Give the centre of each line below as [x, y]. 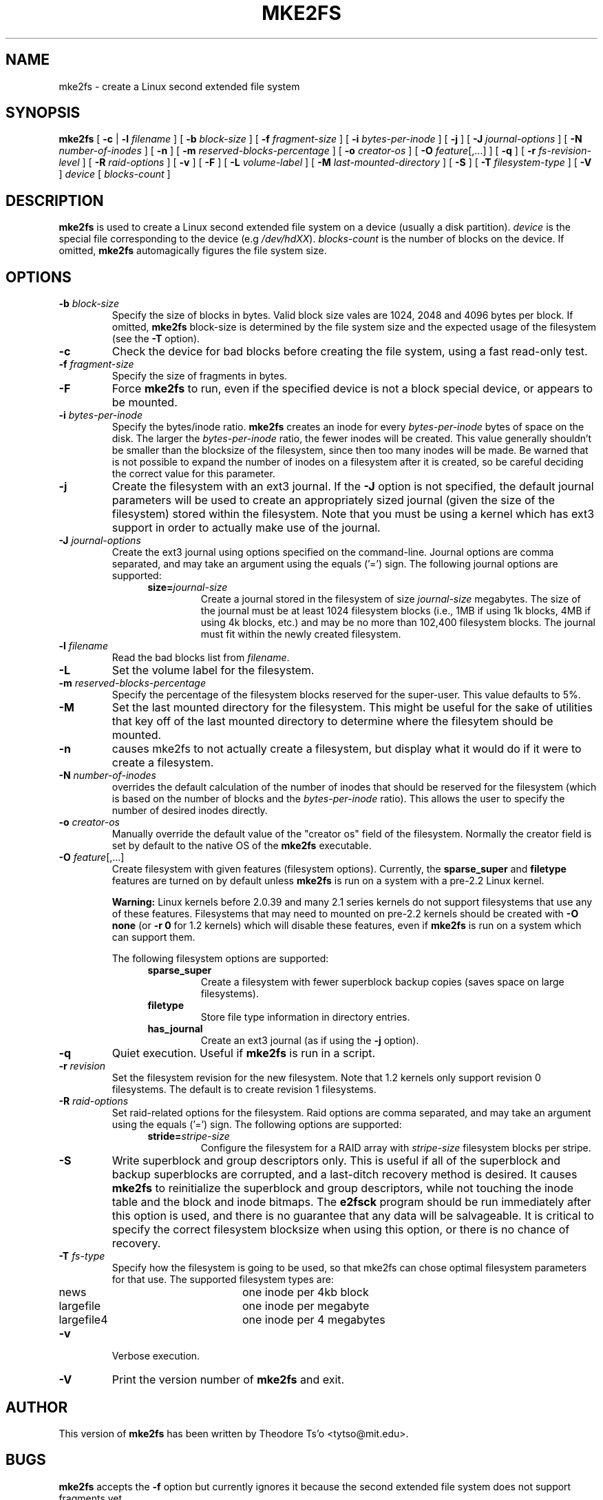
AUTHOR [37, 1407]
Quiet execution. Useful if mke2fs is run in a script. [244, 1053]
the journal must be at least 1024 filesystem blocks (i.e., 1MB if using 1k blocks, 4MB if [396, 611]
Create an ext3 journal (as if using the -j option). [310, 1041]
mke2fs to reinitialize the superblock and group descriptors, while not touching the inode [343, 1188]
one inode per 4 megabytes [314, 1320]
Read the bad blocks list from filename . [201, 658]
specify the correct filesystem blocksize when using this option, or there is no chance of [341, 1230]
